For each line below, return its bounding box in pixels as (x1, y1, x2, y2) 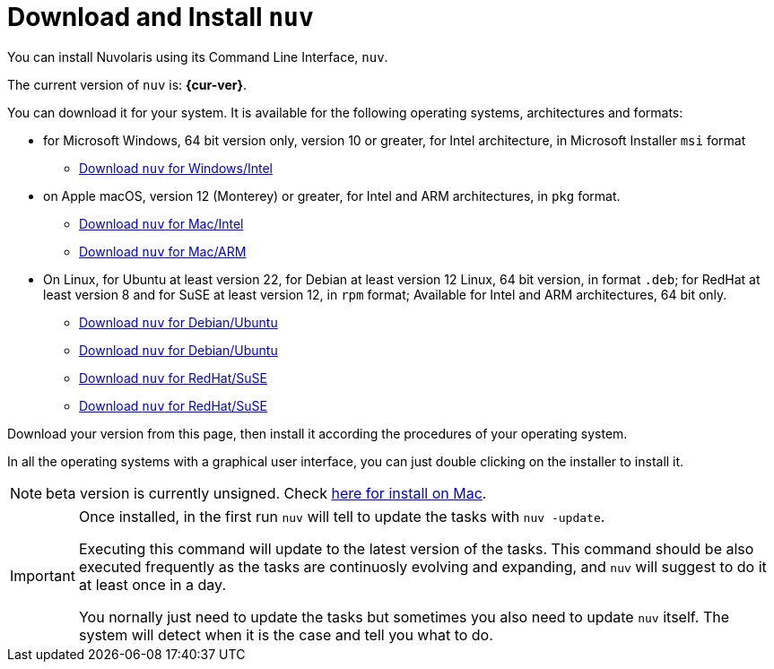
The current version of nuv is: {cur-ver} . (7, 76, 248, 92)
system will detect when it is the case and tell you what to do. (78, 625, 493, 644)
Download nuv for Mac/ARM (79, 243, 247, 259)
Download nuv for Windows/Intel (79, 160, 273, 176)
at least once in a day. (78, 575, 226, 594)
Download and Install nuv (7, 2, 314, 32)
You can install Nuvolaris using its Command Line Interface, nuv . (7, 48, 388, 65)
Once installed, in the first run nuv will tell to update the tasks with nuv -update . (78, 507, 605, 526)
